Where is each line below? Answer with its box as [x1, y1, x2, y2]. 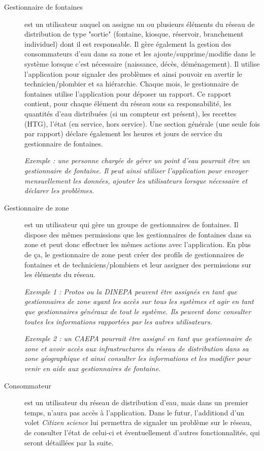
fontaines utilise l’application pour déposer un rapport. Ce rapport [24, 88, 232, 99]
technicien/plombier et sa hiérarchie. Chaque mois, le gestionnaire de [24, 78, 239, 89]
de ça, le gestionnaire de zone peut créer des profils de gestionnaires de [24, 249, 244, 260]
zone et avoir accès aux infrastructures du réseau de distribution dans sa [24, 343, 249, 353]
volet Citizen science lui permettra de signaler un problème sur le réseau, [24, 417, 252, 428]
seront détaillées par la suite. [24, 437, 114, 447]
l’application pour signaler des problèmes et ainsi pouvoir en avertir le [24, 68, 242, 79]
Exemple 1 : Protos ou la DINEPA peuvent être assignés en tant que [24, 286, 238, 296]
